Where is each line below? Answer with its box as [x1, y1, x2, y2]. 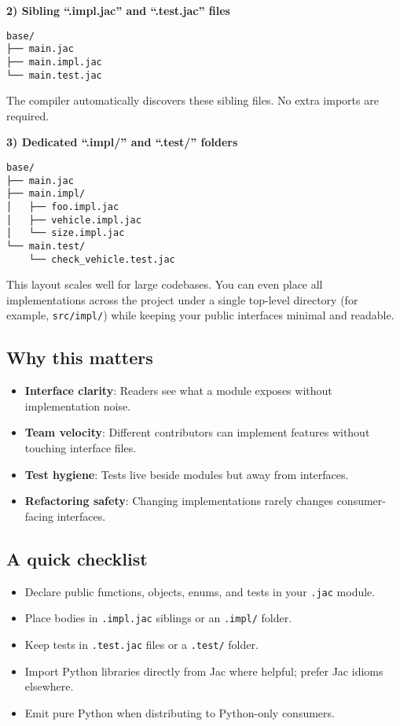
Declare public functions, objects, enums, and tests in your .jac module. [24, 583, 376, 599]
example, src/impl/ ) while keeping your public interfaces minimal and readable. [6, 307, 394, 323]
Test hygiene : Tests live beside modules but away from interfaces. [24, 466, 349, 482]
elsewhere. [24, 678, 74, 695]
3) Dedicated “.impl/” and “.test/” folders [6, 134, 238, 150]
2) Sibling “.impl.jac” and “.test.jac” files [6, 2, 230, 18]
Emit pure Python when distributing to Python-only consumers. [24, 704, 335, 720]
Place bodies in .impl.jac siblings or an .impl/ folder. [24, 610, 292, 626]
